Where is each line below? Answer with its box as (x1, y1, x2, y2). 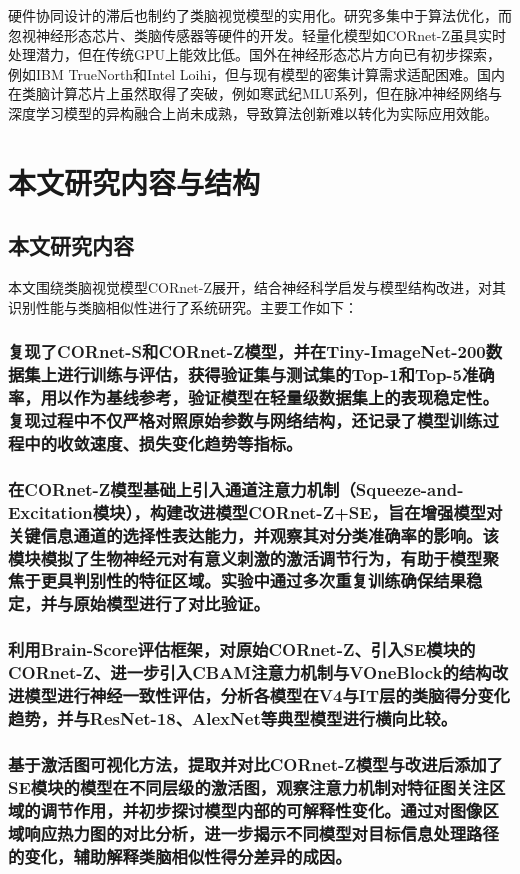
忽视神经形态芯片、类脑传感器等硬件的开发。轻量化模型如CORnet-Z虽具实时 (8, 24, 506, 45)
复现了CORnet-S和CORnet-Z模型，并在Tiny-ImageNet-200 (8, 339, 486, 364)
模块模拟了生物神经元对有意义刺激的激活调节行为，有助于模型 (8, 545, 483, 570)
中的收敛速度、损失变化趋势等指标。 (24, 430, 303, 455)
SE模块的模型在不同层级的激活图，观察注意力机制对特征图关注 (8, 774, 489, 799)
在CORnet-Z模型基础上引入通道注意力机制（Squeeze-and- (8, 476, 464, 501)
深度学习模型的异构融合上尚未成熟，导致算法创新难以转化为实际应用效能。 (8, 102, 498, 123)
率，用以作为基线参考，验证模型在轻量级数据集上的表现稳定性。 (8, 385, 499, 410)
